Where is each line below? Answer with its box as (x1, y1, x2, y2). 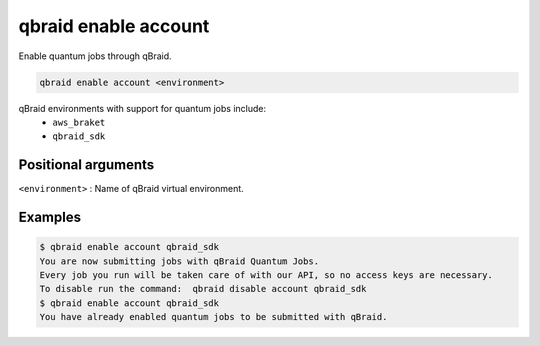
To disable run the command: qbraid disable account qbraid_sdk (39, 283, 367, 295)
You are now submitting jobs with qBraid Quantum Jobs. (39, 255, 320, 267)
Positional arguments (18, 156, 155, 174)
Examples (18, 209, 82, 226)
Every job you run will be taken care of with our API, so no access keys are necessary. (39, 269, 494, 280)
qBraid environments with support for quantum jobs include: (18, 102, 267, 114)
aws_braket (52, 116, 106, 128)
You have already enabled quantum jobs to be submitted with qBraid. (39, 311, 388, 323)
